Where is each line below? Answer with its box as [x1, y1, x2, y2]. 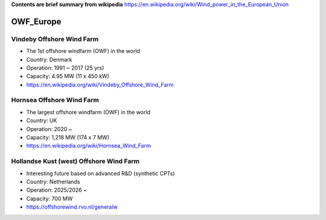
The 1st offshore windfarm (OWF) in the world [26, 47, 140, 55]
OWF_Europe [11, 16, 62, 26]
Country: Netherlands [26, 178, 80, 185]
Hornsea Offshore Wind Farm [11, 96, 99, 105]
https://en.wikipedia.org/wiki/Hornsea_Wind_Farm [26, 142, 151, 150]
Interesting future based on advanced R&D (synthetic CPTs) [26, 170, 175, 177]
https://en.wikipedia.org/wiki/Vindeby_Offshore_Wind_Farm [26, 81, 174, 88]
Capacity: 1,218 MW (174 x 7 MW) [26, 134, 110, 141]
